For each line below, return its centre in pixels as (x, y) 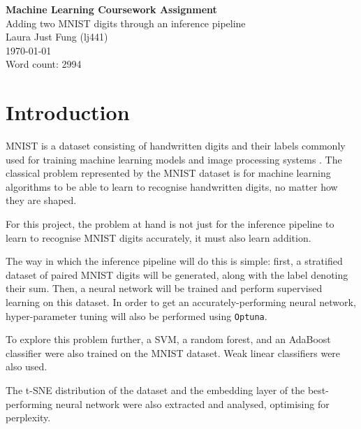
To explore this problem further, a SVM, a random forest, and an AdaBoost (168, 339)
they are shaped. (41, 200)
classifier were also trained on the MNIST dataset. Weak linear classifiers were (173, 352)
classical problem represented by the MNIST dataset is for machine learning (168, 173)
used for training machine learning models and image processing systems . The (174, 159)
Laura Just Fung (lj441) (57, 37)
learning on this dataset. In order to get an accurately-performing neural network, (181, 302)
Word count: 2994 (44, 64)
